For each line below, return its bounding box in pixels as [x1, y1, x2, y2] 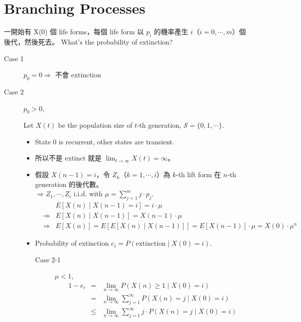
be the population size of [58, 120, 133, 130]
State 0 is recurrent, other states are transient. [35, 136, 175, 146]
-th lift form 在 [176, 169, 221, 180]
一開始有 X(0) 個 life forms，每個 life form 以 [4, 26, 144, 37]
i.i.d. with [73, 188, 103, 199]
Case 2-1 [35, 254, 61, 264]
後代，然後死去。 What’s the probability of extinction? [4, 36, 173, 46]
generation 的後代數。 [35, 179, 103, 189]
